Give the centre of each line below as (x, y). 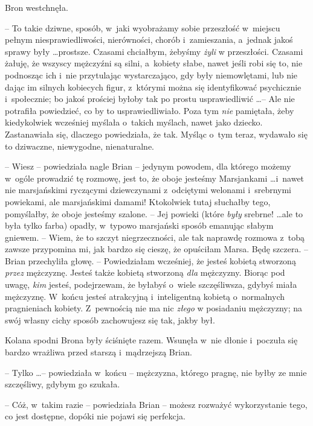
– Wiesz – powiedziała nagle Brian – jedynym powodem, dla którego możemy (148, 166)
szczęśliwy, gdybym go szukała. (63, 384)
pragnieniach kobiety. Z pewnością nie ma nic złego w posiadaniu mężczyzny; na (154, 308)
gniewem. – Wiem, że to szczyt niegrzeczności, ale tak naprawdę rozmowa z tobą (155, 237)
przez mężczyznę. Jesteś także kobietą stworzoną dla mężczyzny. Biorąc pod (145, 272)
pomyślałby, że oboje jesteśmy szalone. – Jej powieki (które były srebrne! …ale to (154, 213)
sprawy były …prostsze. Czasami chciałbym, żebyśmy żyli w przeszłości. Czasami (154, 51)
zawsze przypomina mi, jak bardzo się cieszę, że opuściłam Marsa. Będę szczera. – (157, 249)
